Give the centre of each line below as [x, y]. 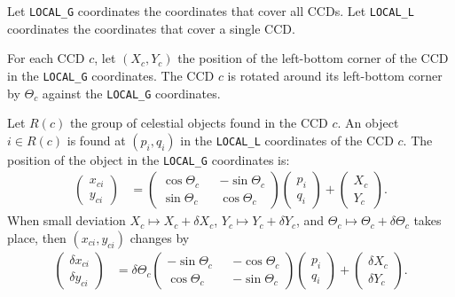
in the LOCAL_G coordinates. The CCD [111, 75]
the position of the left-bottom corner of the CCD [313, 58]
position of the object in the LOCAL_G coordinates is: [149, 159]
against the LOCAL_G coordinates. [131, 93]
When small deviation [67, 220]
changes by [160, 238]
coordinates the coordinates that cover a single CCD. [151, 28]
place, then [37, 238]
